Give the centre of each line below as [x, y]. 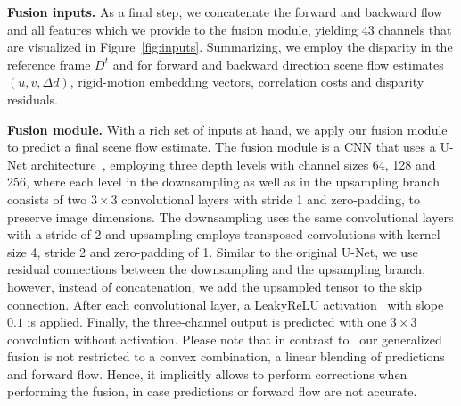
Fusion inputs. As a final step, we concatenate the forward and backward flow [225, 12]
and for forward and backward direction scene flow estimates [278, 64]
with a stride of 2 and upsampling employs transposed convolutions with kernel [224, 234]
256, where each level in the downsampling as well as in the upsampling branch [223, 182]
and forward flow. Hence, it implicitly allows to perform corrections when [207, 373]
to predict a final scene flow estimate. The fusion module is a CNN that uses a [222, 147]
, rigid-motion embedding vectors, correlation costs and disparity [247, 82]
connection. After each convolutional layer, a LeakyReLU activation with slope [226, 304]
